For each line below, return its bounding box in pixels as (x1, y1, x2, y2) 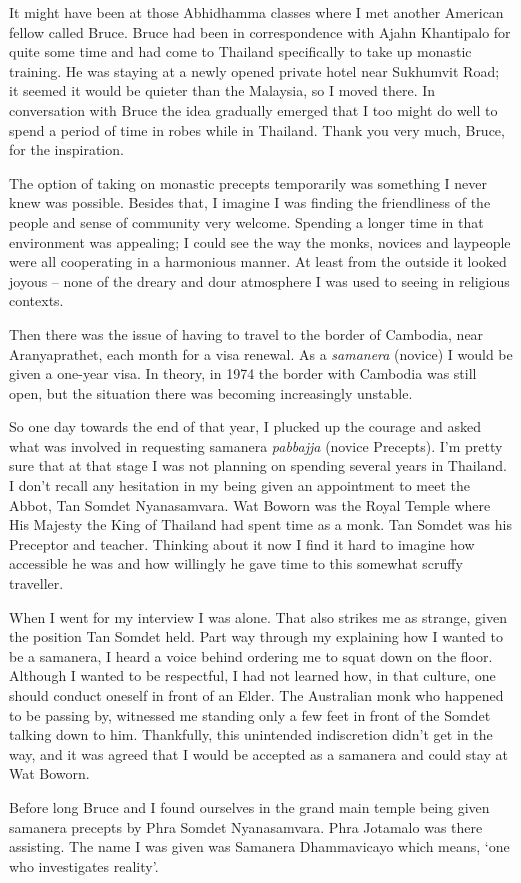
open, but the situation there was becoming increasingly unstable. (9, 382, 413, 403)
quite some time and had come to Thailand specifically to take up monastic (9, 41, 472, 62)
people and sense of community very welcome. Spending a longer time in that (9, 211, 484, 232)
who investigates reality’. (9, 855, 159, 876)
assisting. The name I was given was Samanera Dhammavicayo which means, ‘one (9, 836, 510, 857)
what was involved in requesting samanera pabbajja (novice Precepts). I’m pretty (9, 435, 503, 456)
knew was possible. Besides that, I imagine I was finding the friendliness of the (9, 192, 491, 213)
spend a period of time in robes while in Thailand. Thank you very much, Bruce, (9, 119, 505, 140)
